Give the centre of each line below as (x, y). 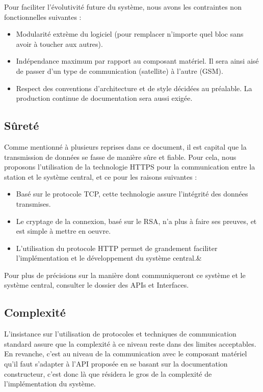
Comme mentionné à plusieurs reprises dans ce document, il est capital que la (125, 146)
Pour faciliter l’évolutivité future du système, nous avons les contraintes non (123, 7)
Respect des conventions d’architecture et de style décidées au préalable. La (134, 88)
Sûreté (22, 125)
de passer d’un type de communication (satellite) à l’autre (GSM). (120, 71)
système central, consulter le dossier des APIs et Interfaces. (97, 285)
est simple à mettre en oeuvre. (63, 231)
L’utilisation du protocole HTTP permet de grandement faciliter (117, 248)
